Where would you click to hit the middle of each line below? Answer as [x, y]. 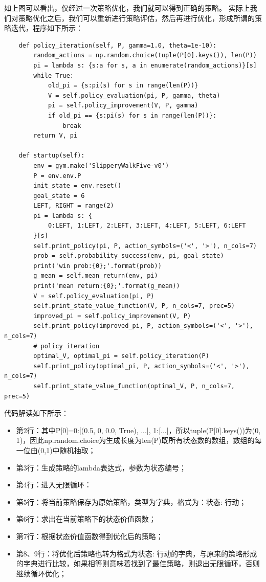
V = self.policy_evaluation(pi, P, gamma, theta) [134, 95]
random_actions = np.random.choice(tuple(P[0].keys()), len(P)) [145, 55]
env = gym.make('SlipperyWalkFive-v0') [101, 165]
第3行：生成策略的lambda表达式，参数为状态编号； [101, 467]
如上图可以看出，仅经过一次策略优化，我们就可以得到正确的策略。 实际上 [127, 8]
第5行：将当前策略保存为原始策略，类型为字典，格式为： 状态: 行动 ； [131, 501]
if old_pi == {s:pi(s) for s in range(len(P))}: [132, 115]
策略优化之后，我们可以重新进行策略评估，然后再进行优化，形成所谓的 [136, 18]
